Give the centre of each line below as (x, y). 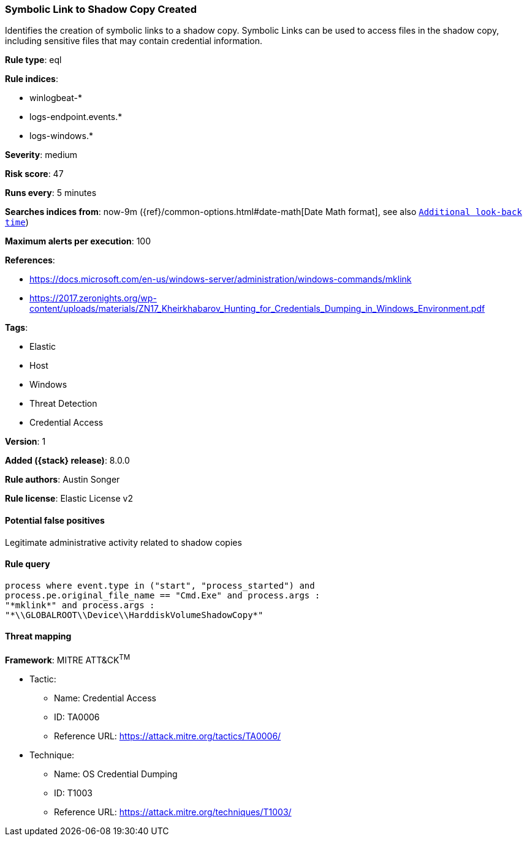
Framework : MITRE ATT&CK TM (68, 659)
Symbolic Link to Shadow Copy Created (101, 9)
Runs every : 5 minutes (51, 193)
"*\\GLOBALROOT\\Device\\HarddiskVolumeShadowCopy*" (134, 615)
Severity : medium (41, 155)
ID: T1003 (73, 793)
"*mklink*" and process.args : (80, 605)
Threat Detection (63, 404)
